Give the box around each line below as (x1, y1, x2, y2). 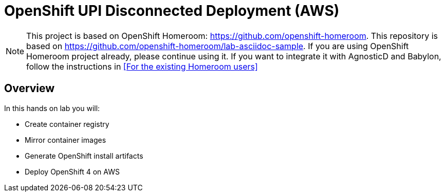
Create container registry (25, 119, 109, 128)
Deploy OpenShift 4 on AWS (25, 167, 120, 176)
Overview (4, 82, 55, 95)
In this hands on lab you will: (4, 103, 100, 113)
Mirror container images (25, 135, 106, 144)
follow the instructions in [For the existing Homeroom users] (26, 61, 258, 72)
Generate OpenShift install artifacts (25, 151, 143, 160)
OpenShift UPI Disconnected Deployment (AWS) (4, 2, 340, 19)
